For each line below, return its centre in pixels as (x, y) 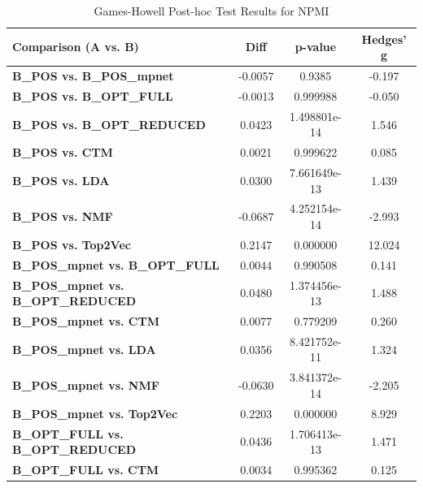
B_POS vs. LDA (61, 180)
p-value (316, 47)
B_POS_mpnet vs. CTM (86, 321)
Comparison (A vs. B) (76, 47)
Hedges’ (384, 39)
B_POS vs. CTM (63, 152)
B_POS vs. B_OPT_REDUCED (109, 124)
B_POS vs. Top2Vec (72, 244)
